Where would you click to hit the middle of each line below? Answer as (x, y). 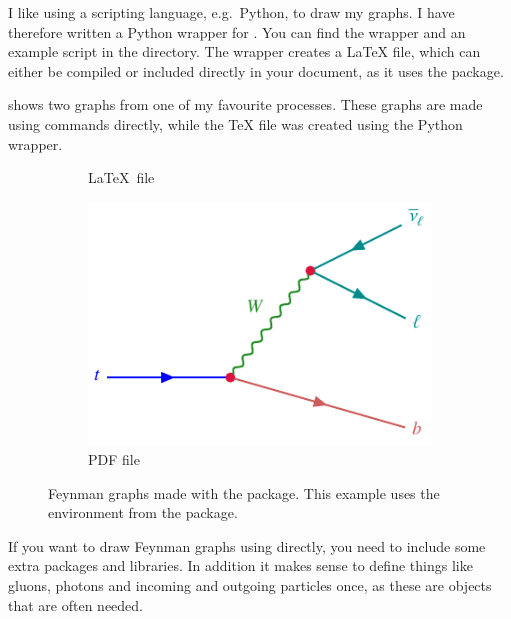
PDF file (114, 459)
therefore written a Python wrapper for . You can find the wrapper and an (237, 31)
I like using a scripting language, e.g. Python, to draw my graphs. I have (231, 12)
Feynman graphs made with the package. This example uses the (244, 492)
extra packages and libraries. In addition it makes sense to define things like (240, 565)
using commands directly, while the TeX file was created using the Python (235, 123)
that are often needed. (75, 604)
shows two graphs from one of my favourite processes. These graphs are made (245, 104)
